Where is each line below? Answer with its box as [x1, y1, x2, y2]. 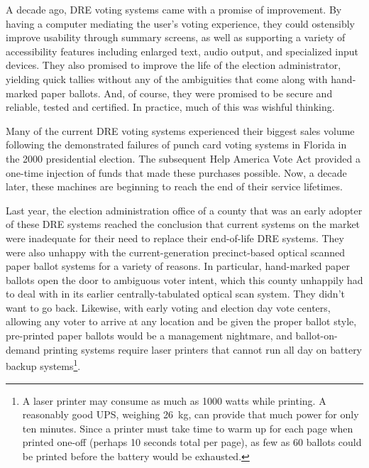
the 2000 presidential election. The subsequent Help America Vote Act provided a [6, 151, 361, 165]
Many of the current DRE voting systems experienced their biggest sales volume [6, 123, 355, 138]
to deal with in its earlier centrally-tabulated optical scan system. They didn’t [6, 286, 345, 301]
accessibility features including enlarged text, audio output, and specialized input [6, 43, 359, 58]
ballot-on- [295, 328, 338, 343]
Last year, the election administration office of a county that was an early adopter [6, 202, 363, 217]
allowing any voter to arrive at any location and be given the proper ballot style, [6, 314, 357, 329]
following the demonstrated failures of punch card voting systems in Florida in [6, 137, 347, 152]
